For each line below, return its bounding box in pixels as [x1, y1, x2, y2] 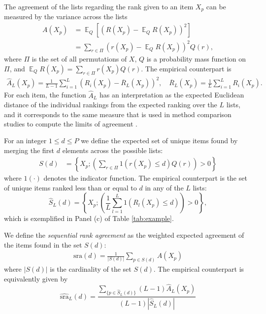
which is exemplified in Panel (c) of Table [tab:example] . [4, 213, 174, 223]
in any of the [145, 182, 184, 192]
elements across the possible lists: [62, 145, 163, 155]
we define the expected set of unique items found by [81, 135, 238, 145]
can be [206, 1, 226, 11]
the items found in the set [4, 239, 82, 250]
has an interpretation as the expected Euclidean [99, 90, 244, 100]
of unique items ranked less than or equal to [4, 182, 137, 192]
